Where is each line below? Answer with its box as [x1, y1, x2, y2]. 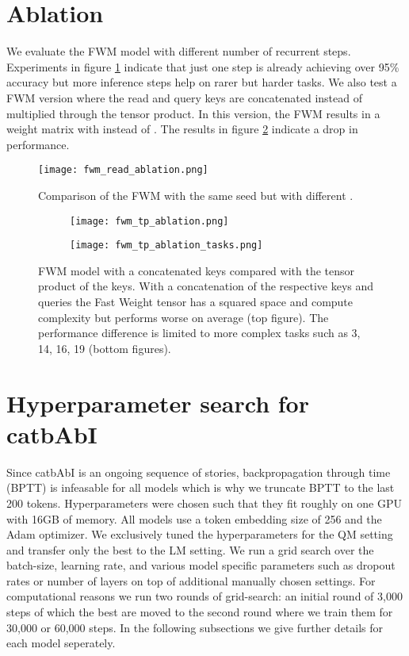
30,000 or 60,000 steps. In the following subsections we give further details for [6, 619, 384, 635]
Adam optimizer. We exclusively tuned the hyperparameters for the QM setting [6, 526, 393, 543]
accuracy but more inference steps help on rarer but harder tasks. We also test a [6, 74, 397, 90]
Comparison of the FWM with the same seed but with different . [38, 186, 354, 203]
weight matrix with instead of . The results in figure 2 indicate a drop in [6, 121, 358, 137]
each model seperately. [6, 635, 116, 651]
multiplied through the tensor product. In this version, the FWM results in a [6, 105, 380, 121]
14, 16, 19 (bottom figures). [38, 340, 171, 356]
